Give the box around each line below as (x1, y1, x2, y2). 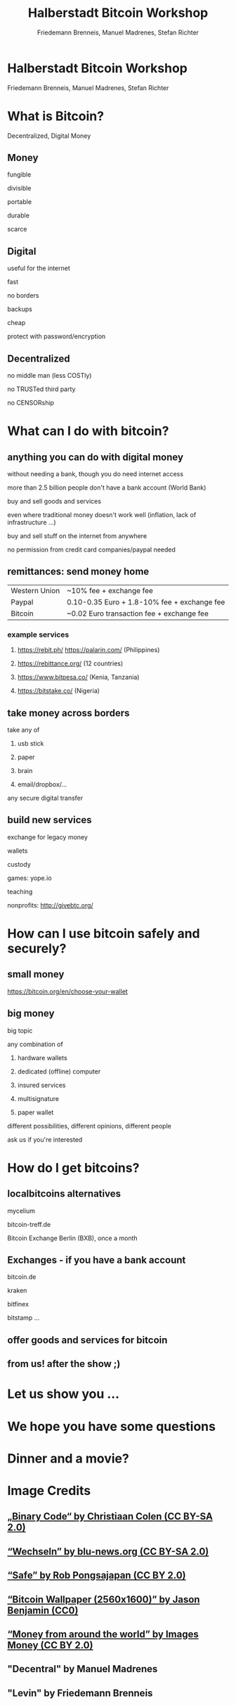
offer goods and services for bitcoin (7, 1334, 168, 1346)
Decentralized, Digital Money (7, 132, 91, 140)
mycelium (7, 1207, 36, 1215)
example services (7, 630, 70, 639)
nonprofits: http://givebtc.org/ (7, 900, 93, 909)
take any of (7, 725, 40, 734)
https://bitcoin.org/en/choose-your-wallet (7, 987, 128, 995)
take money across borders (7, 707, 130, 719)
